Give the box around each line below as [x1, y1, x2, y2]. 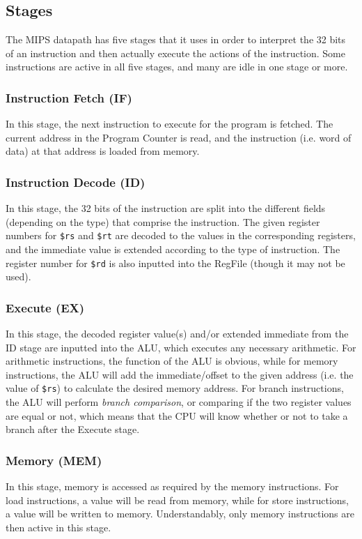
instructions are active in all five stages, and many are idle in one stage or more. [6, 59, 348, 74]
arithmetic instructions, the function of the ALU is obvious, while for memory [6, 354, 338, 368]
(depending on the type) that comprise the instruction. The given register [6, 214, 320, 229]
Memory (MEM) [6, 451, 102, 469]
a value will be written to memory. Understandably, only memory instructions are [6, 506, 354, 521]
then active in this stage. [6, 519, 111, 534]
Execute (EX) [6, 298, 85, 316]
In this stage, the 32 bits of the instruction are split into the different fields [6, 201, 326, 215]
